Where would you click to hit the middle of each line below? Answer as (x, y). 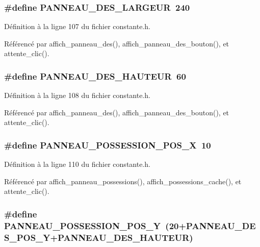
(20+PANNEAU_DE (211, 225)
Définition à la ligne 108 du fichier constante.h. (77, 95)
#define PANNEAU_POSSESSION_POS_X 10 (108, 145)
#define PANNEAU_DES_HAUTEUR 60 (95, 76)
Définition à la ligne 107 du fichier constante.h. (77, 26)
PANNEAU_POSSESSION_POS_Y (82, 225)
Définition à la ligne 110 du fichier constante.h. (77, 164)
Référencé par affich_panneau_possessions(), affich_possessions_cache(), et (123, 181)
